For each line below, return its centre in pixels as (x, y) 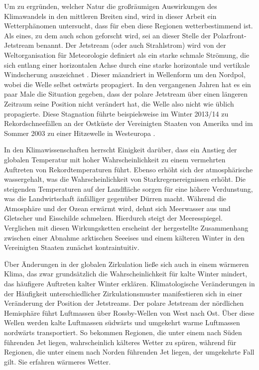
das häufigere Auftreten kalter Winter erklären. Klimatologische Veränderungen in (129, 284)
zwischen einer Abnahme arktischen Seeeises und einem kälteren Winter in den (125, 237)
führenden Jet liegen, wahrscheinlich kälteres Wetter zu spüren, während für (120, 342)
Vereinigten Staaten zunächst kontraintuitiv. (72, 247)
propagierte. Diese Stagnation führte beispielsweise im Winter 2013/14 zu (116, 113)
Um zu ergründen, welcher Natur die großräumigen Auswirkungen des (111, 6)
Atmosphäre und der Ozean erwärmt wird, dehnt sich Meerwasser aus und (117, 208)
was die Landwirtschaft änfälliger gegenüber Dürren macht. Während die (115, 198)
